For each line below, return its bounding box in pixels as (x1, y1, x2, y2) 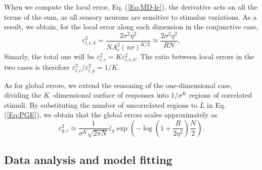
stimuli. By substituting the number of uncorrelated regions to (4, 99, 198, 110)
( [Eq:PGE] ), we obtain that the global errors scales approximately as (4, 109, 217, 120)
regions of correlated (189, 90, 252, 100)
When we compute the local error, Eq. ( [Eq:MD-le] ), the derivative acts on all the (4, 2, 257, 12)
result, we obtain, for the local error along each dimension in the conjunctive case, (4, 21, 258, 32)
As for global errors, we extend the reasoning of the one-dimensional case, (4, 79, 233, 90)
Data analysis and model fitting (4, 152, 172, 167)
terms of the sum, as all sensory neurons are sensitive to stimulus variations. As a (4, 11, 257, 22)
